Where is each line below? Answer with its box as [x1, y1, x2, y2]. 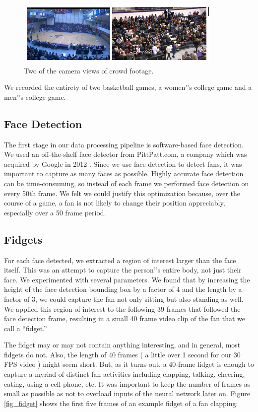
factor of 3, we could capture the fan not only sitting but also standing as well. [4, 293, 244, 304]
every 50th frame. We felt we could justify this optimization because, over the [4, 188, 240, 198]
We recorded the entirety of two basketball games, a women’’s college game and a [4, 82, 252, 92]
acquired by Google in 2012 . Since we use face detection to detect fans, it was [4, 158, 242, 169]
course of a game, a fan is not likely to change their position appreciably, [4, 198, 225, 208]
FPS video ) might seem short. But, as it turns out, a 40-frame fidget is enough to [4, 359, 254, 369]
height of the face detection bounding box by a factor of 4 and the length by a [4, 284, 242, 294]
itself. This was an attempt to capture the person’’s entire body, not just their [4, 265, 242, 275]
